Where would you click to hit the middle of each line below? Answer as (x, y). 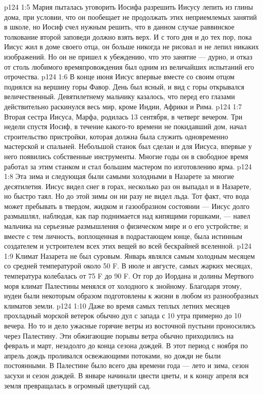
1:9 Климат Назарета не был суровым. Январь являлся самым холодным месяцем (129, 255)
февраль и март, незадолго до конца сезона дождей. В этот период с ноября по (126, 345)
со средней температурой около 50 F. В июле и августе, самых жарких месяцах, (128, 266)
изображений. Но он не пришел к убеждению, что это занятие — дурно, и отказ (128, 56)
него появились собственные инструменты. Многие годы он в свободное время (126, 156)
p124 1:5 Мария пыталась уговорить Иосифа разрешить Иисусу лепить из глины (129, 7)
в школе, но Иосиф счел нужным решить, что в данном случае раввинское (119, 27)
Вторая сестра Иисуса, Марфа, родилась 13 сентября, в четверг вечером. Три (123, 116)
